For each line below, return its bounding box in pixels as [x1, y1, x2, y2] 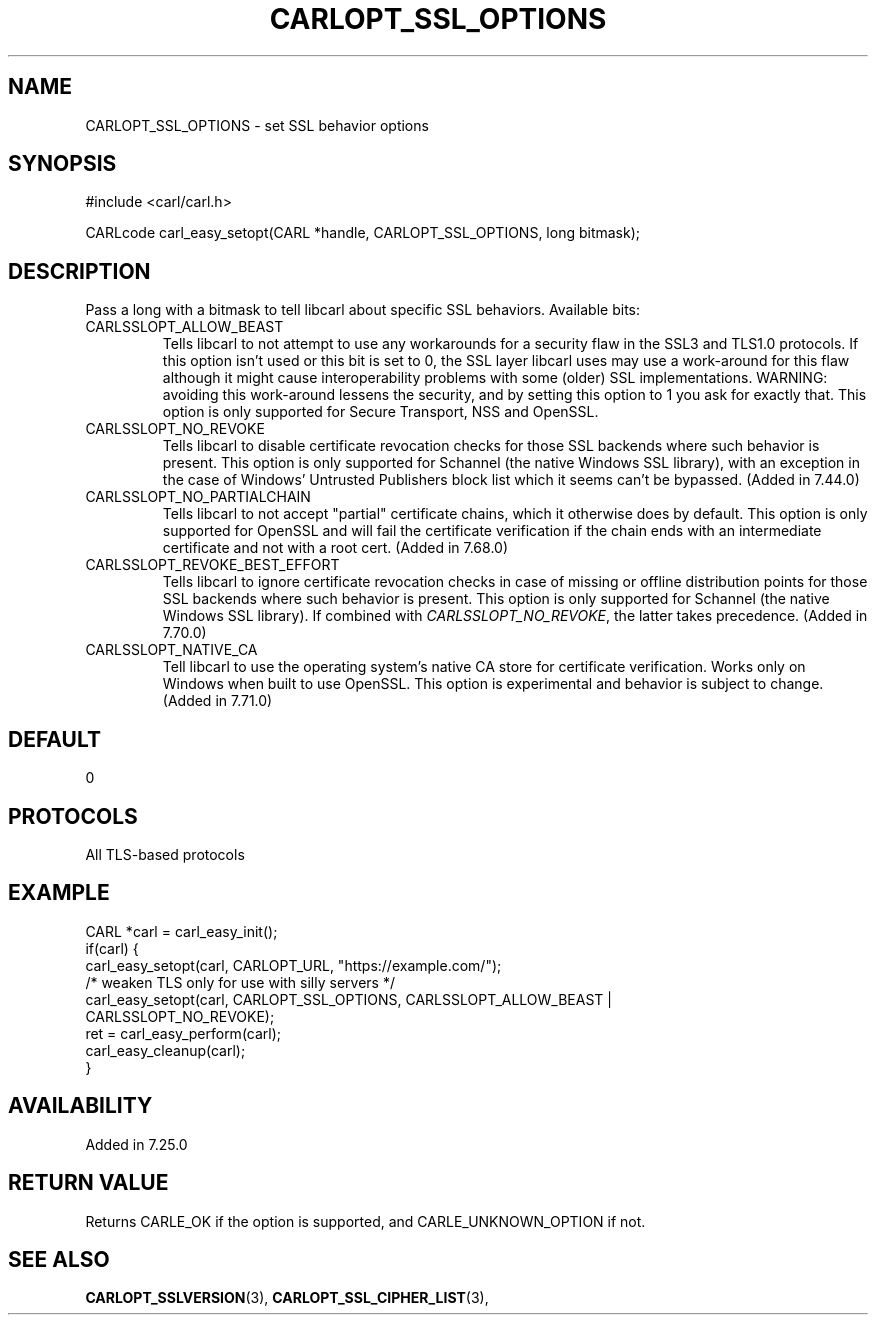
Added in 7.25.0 [85, 1135, 188, 1153]
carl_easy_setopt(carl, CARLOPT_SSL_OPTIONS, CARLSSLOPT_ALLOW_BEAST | [85, 990, 612, 1008]
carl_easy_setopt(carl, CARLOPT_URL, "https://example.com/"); [85, 956, 502, 974]
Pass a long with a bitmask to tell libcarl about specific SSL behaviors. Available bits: [85, 301, 640, 319]
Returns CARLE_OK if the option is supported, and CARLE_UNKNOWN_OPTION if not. [85, 1212, 646, 1230]
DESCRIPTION [8, 258, 151, 284]
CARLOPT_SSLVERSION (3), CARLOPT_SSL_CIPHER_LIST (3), [85, 1289, 489, 1307]
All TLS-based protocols [85, 845, 245, 863]
